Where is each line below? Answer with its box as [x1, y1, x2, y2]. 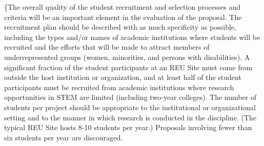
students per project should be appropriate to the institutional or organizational [4, 101, 256, 112]
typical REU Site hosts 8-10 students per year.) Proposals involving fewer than [4, 122, 252, 133]
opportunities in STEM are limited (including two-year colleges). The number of [4, 92, 257, 102]
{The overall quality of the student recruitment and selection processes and [4, 2, 240, 12]
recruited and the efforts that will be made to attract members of [4, 41, 210, 52]
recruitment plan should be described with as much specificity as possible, [4, 22, 236, 32]
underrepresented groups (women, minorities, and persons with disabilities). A [4, 51, 250, 62]
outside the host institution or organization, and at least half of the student [4, 72, 241, 82]
